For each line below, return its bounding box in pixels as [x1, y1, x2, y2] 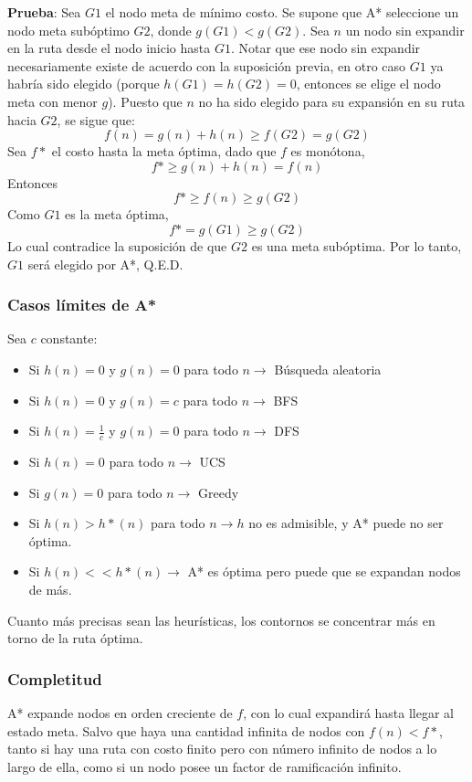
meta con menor [7, 91, 98, 111]
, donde [150, 20, 192, 39]
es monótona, [290, 142, 365, 161]
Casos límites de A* [7, 293, 157, 316]
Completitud [7, 667, 102, 690]
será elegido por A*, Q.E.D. [27, 254, 184, 273]
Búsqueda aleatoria [274, 359, 382, 378]
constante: [40, 329, 98, 348]
